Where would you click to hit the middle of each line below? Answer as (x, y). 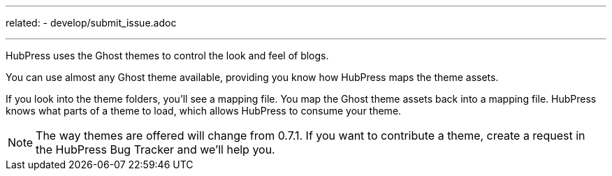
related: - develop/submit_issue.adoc (91, 23)
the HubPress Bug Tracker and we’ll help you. (155, 149)
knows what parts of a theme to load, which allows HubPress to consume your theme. (204, 111)
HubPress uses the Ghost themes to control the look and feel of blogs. (167, 56)
